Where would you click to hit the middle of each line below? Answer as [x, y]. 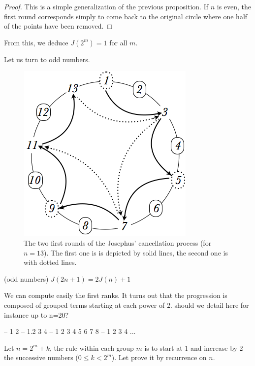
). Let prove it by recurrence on [159, 357]
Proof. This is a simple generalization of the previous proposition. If [106, 6]
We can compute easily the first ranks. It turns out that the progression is [116, 295]
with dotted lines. [50, 262]
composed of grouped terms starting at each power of [84, 305]
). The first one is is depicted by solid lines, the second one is [136, 252]
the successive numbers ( [41, 357]
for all [118, 42]
